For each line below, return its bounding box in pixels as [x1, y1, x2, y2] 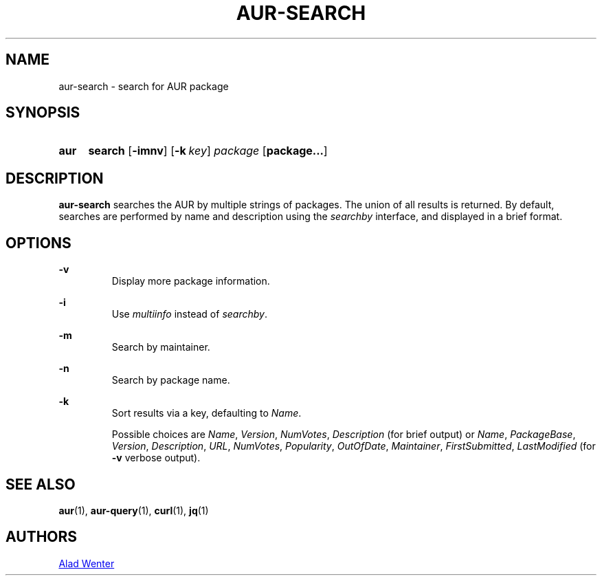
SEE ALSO [5, 475, 76, 493]
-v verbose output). [111, 452, 201, 464]
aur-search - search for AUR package [58, 80, 229, 92]
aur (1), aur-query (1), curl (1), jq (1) [58, 504, 209, 516]
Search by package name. [111, 374, 230, 386]
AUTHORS [5, 528, 78, 546]
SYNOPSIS [5, 104, 80, 122]
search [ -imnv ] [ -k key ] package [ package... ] [88, 144, 328, 158]
